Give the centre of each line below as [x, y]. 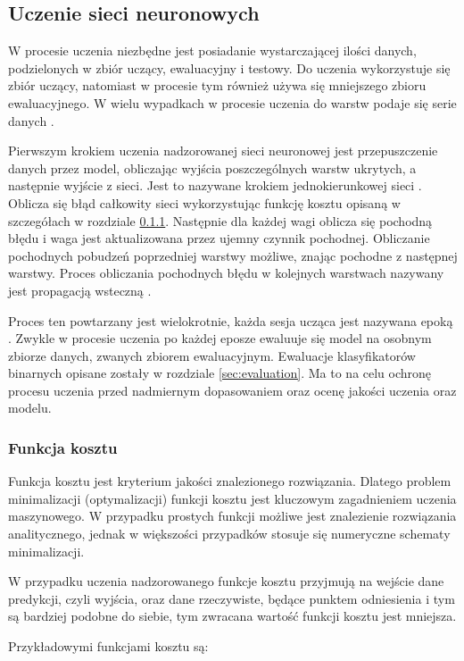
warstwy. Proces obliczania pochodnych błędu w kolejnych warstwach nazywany [226, 273]
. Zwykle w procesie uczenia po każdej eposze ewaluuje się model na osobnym [220, 338]
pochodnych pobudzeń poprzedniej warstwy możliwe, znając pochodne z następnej [233, 255]
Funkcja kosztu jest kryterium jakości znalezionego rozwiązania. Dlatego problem [230, 481]
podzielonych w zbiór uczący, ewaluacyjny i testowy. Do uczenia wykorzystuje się [229, 67]
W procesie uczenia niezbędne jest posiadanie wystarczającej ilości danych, [212, 50]
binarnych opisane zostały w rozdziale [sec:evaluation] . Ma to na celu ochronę [220, 373]
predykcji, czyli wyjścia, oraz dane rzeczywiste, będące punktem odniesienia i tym [232, 598]
